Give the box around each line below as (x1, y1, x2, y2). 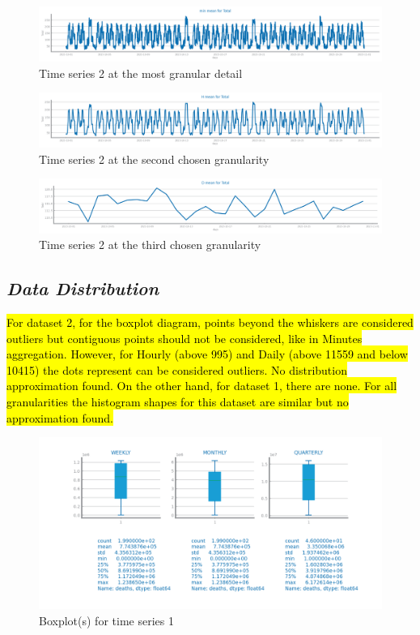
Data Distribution (6, 276, 159, 301)
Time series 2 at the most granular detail (39, 64, 243, 81)
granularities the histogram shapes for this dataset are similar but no (6, 393, 349, 410)
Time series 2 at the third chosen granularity (39, 236, 261, 253)
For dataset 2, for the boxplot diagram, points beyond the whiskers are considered (6, 314, 414, 331)
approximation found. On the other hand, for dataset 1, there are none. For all (6, 377, 397, 394)
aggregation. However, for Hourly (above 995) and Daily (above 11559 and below (6, 345, 408, 363)
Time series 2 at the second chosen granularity (39, 150, 269, 167)
